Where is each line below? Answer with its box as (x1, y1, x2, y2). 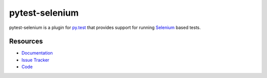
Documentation (21, 50, 53, 56)
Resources (9, 37, 43, 46)
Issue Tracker (21, 57, 49, 63)
